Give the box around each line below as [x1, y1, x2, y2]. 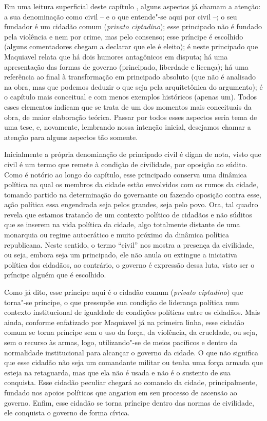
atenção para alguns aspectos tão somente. [4, 131, 138, 142]
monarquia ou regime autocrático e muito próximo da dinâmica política [4, 229, 230, 240]
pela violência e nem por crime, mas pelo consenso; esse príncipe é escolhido [4, 31, 243, 42]
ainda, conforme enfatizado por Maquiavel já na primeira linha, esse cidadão [4, 316, 244, 327]
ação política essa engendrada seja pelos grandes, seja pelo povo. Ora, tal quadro [4, 199, 258, 210]
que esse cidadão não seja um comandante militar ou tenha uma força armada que [4, 357, 263, 368]
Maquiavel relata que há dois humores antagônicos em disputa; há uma [4, 51, 228, 62]
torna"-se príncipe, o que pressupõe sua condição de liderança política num [4, 296, 239, 307]
